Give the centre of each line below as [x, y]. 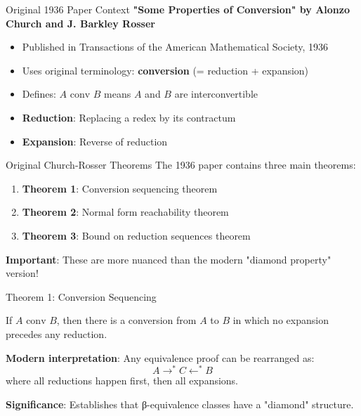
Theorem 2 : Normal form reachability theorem [125, 212]
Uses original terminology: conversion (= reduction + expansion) [165, 70]
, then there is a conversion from [126, 320]
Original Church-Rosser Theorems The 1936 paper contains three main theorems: [181, 165]
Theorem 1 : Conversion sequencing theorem [120, 188]
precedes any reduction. [57, 333]
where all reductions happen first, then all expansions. [122, 381]
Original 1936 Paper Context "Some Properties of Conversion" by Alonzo [178, 9]
